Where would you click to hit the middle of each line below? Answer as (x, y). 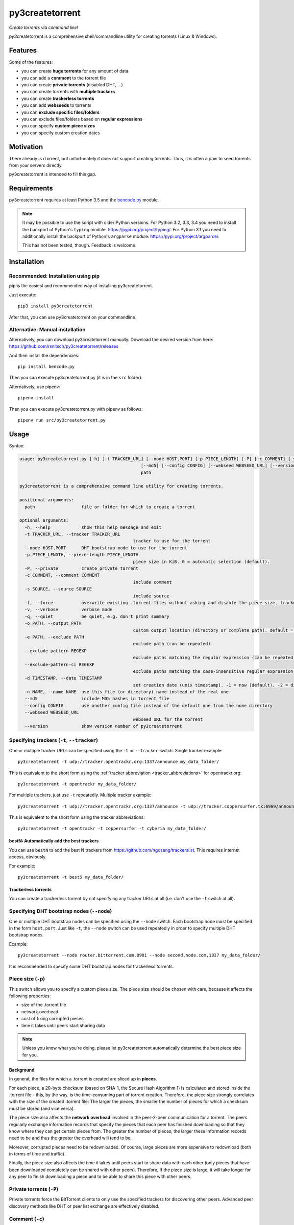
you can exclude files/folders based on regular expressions (82, 119)
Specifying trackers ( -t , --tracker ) (53, 740)
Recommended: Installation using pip (54, 276)
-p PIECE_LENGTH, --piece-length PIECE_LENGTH (82, 555)
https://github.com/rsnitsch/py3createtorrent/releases (64, 346)
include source (151, 596)
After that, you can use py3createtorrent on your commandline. (73, 317)
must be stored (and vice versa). (42, 1108)
